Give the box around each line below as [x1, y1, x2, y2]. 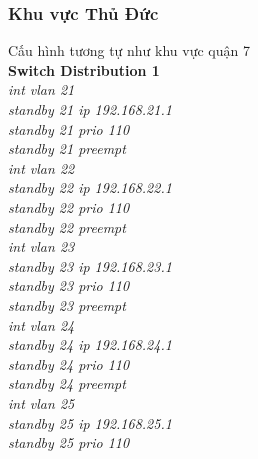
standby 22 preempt [8, 216, 126, 237]
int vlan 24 [8, 314, 75, 335]
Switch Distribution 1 [8, 59, 160, 80]
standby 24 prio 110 [8, 353, 130, 374]
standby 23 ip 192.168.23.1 [8, 255, 172, 276]
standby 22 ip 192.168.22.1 [8, 177, 172, 198]
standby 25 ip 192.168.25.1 [8, 412, 172, 433]
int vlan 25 [8, 392, 75, 413]
